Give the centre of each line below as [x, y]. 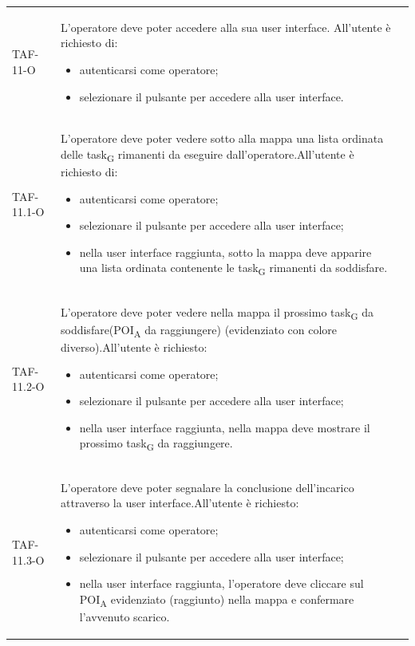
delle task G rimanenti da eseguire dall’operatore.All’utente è [207, 155]
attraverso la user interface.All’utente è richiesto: [180, 503]
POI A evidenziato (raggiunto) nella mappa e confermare [217, 600]
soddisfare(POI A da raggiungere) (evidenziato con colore [199, 330]
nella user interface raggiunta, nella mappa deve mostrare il [225, 427]
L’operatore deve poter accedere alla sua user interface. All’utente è [226, 27]
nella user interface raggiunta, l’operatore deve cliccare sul [221, 583]
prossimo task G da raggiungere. [156, 444]
